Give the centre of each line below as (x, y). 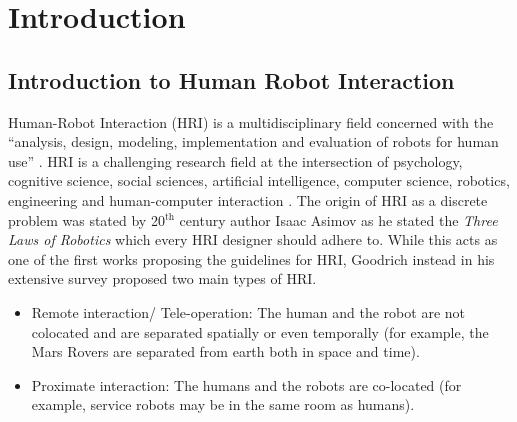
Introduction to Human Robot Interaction (231, 79)
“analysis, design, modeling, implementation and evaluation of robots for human (253, 141)
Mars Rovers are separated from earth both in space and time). (225, 351)
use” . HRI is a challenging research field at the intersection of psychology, (235, 160)
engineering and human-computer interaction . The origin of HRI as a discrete (248, 199)
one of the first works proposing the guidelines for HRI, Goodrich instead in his (251, 258)
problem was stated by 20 (86, 219)
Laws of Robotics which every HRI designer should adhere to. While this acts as (253, 239)
